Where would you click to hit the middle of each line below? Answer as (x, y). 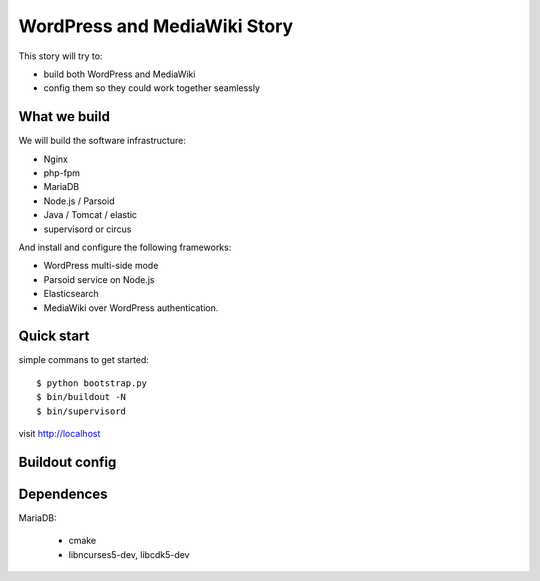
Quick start (54, 336)
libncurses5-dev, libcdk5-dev (129, 554)
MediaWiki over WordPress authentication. (131, 307)
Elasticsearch (71, 294)
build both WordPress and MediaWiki (119, 74)
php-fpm (61, 173)
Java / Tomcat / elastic (90, 215)
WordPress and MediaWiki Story (156, 26)
